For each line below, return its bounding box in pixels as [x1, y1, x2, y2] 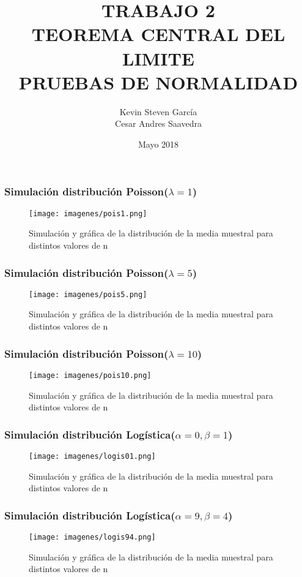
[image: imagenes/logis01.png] [29, 451, 156, 461]
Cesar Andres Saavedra [115, 117, 202, 130]
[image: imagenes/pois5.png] [29, 290, 147, 299]
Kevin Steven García [119, 105, 197, 118]
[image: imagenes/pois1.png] [29, 209, 147, 218]
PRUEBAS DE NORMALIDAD [18, 69, 298, 94]
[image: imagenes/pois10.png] [29, 371, 152, 380]
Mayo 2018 [138, 137, 179, 150]
